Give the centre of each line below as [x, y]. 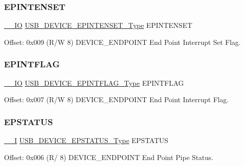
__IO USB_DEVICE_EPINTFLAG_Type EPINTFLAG [94, 83]
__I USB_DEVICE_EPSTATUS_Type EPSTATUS [86, 140]
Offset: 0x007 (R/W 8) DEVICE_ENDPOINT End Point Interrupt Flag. [117, 99]
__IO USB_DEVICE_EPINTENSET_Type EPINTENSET [98, 25]
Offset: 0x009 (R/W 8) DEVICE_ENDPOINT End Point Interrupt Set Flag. [122, 42]
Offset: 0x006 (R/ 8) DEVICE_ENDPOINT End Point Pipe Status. [109, 157]
